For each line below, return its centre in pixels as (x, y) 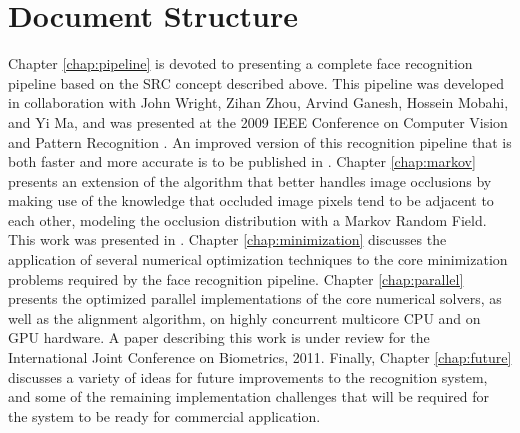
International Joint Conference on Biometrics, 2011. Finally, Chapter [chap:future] (260, 357)
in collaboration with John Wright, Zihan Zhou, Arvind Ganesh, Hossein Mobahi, (258, 102)
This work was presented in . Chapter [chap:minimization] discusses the (227, 239)
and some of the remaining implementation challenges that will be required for (248, 396)
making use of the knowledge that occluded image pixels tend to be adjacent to (251, 200)
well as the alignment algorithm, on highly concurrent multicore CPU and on (244, 317)
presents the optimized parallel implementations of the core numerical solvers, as (255, 298)
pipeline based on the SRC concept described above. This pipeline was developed (256, 82)
